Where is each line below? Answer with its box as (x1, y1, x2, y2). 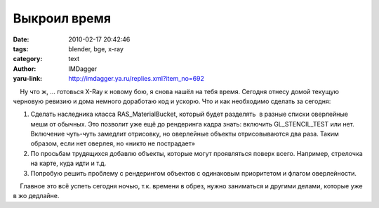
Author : (13, 64, 36, 73)
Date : (13, 35, 29, 44)
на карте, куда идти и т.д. (30, 159, 107, 168)
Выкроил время (13, 11, 112, 26)
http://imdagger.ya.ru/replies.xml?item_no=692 (68, 74, 205, 83)
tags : (13, 44, 29, 53)
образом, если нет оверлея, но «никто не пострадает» (30, 139, 196, 148)
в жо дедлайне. (13, 192, 60, 200)
